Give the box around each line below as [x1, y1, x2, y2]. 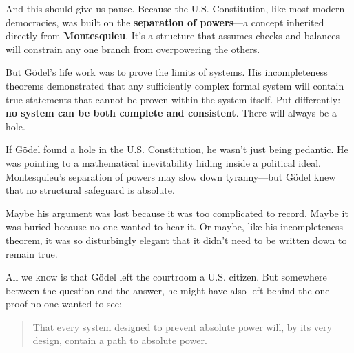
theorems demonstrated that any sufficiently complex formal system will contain [6, 78, 344, 92]
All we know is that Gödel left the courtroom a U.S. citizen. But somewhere [6, 270, 327, 284]
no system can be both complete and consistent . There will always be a [6, 105, 337, 120]
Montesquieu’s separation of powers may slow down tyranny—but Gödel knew [6, 169, 336, 183]
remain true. [6, 246, 58, 261]
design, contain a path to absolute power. [32, 333, 207, 347]
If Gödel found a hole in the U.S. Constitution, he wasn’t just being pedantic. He [6, 142, 348, 157]
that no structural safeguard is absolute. [6, 183, 175, 197]
